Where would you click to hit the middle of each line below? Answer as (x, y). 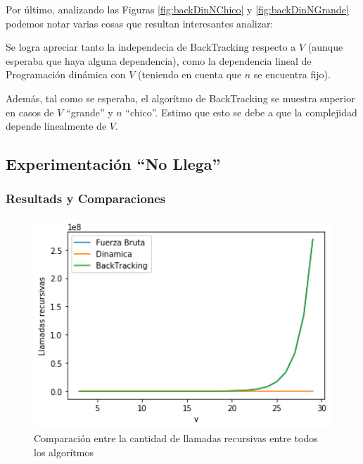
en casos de (30, 112)
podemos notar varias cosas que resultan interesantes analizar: (140, 23)
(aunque (325, 47)
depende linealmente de (56, 126)
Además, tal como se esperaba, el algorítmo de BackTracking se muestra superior (180, 98)
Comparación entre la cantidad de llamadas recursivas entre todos (176, 438)
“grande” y (90, 112)
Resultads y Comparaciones (86, 199)
